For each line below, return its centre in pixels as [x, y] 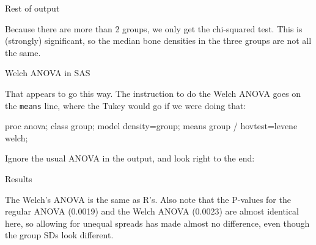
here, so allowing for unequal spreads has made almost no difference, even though [157, 223]
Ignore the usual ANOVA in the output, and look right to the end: [130, 158]
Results [19, 179]
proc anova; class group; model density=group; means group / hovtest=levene [151, 126]
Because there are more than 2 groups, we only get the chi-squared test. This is [154, 28]
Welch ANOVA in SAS [48, 73]
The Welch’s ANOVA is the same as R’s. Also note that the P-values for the [148, 199]
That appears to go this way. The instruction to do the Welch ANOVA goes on [153, 93]
